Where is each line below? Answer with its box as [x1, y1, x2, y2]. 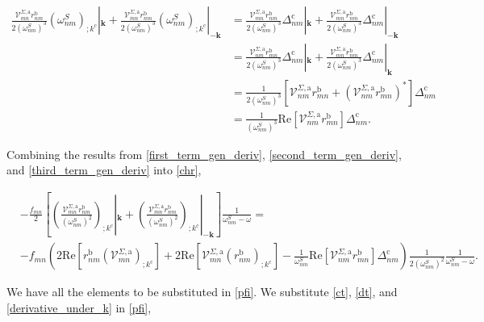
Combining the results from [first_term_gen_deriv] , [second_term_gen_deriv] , [6, 145, 402, 162]
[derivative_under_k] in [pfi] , [6, 299, 152, 316]
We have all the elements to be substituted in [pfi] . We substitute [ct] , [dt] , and [6, 283, 398, 300]
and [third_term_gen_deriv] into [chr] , [6, 161, 202, 178]
